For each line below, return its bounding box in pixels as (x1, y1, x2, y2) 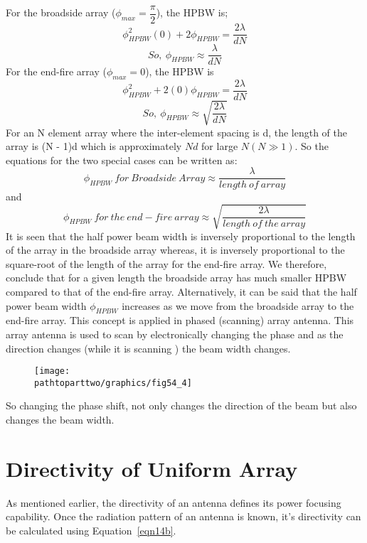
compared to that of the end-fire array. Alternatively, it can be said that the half (6, 284, 357, 299)
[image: (34, 366, 70, 377)
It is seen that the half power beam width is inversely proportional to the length (6, 228, 356, 243)
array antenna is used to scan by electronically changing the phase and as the (6, 326, 344, 341)
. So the (294, 139, 329, 154)
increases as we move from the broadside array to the (122, 298, 354, 313)
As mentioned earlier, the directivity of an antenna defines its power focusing (6, 495, 341, 510)
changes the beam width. (6, 412, 115, 427)
